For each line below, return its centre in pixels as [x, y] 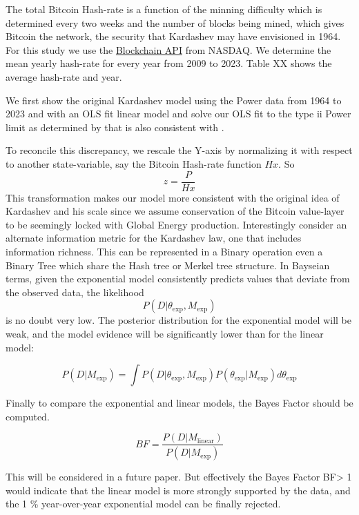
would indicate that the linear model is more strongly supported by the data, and [178, 490]
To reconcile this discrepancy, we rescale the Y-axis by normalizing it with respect [179, 150]
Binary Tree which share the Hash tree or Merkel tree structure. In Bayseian [168, 265]
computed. [28, 416]
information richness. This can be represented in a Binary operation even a [164, 251]
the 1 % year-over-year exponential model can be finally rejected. [143, 504]
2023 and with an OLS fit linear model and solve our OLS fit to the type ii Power [178, 114]
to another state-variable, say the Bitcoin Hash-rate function [134, 163]
